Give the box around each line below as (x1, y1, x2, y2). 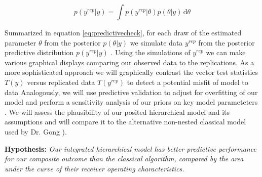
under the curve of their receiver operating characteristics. (5, 163, 184, 173)
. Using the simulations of (110, 47, 191, 58)
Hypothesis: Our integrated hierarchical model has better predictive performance (5, 143, 256, 154)
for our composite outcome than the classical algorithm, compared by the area (5, 153, 244, 164)
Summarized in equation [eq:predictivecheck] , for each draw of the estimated (5, 27, 242, 37)
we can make (206, 47, 246, 58)
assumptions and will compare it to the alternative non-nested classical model (5, 116, 246, 127)
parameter (5, 37, 36, 48)
